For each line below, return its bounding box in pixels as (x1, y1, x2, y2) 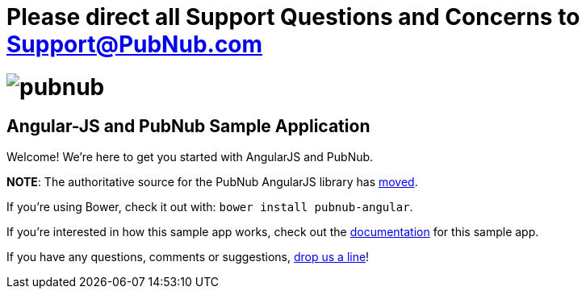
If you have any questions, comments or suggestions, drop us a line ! (6, 249, 370, 264)
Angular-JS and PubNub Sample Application (6, 115, 370, 136)
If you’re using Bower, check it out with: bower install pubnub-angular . (6, 199, 413, 214)
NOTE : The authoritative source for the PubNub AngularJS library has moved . (6, 174, 418, 189)
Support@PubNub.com (6, 31, 263, 58)
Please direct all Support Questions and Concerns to (6, 3, 580, 31)
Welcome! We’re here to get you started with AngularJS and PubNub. (6, 149, 374, 164)
